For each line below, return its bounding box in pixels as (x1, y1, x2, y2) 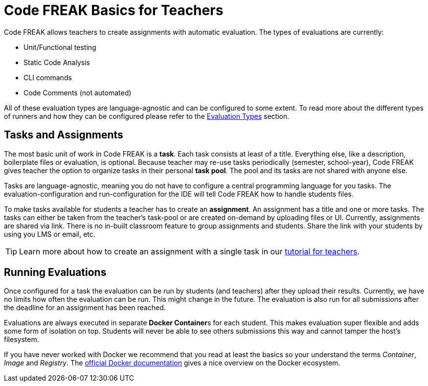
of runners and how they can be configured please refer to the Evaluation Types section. (4, 112, 290, 120)
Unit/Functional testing (23, 43, 96, 51)
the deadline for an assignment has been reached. (4, 303, 166, 312)
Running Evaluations (4, 266, 107, 279)
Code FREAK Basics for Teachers (4, 2, 224, 19)
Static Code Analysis (23, 58, 90, 67)
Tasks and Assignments (4, 129, 123, 141)
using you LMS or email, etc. (4, 229, 95, 238)
